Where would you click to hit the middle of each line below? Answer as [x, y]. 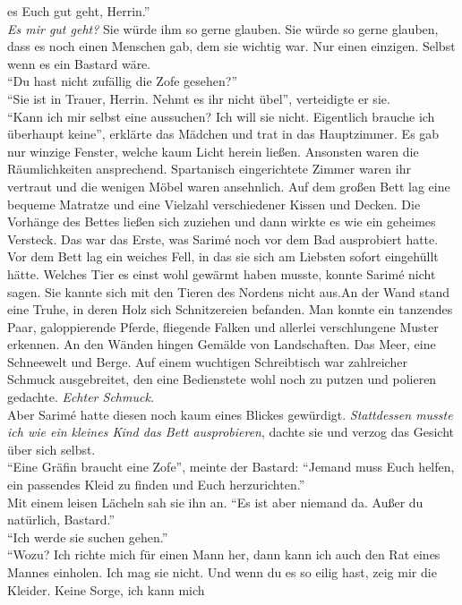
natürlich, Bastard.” [61, 520]
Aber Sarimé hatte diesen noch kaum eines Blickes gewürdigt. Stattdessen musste [230, 414]
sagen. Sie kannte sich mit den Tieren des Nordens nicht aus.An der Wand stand [229, 291]
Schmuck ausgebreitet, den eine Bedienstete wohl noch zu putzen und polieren [222, 379]
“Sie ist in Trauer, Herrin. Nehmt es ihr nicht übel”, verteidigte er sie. [199, 98]
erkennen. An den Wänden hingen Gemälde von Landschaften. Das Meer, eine [222, 344]
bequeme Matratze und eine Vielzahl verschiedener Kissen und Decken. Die [214, 204]
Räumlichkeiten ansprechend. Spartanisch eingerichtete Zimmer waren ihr [209, 169]
